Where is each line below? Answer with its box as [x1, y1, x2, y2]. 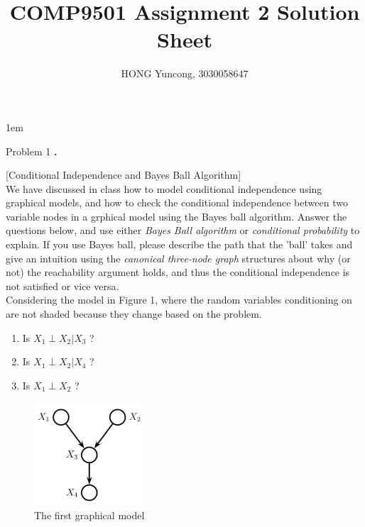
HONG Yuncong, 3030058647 [121, 66, 249, 81]
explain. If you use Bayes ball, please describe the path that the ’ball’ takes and [6, 237, 353, 252]
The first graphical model [34, 507, 145, 522]
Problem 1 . [6, 143, 58, 158]
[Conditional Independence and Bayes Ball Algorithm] [6, 167, 241, 182]
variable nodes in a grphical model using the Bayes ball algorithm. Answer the [6, 209, 347, 223]
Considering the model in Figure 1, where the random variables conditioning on [6, 292, 352, 307]
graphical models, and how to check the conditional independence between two [6, 195, 348, 210]
